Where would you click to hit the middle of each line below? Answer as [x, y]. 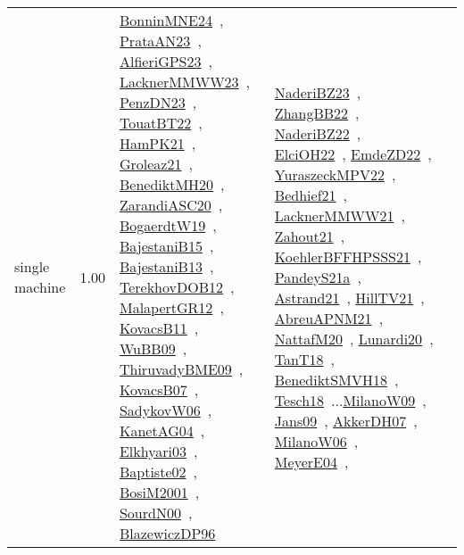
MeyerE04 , [311, 461]
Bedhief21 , [311, 195]
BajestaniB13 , [166, 266]
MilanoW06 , [316, 441]
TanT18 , [305, 359]
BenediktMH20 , [172, 184]
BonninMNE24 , [171, 20]
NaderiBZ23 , [318, 92]
